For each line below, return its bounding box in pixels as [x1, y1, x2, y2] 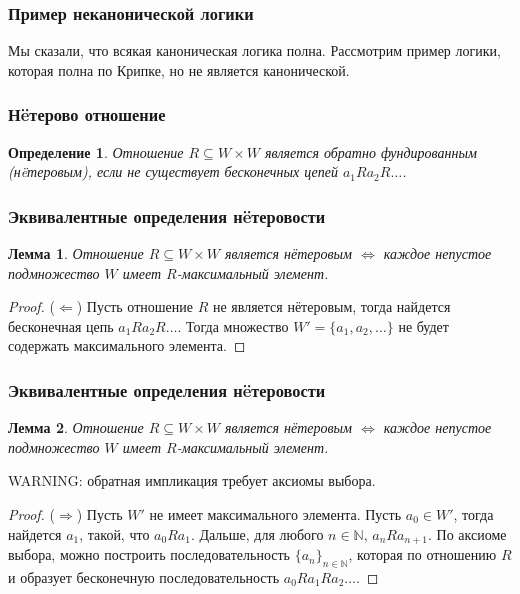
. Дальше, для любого [190, 523, 324, 544]
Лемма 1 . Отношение [8, 243, 144, 264]
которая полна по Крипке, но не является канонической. [8, 59, 350, 80]
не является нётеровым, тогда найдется [212, 296, 451, 317]
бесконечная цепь [8, 315, 114, 336]
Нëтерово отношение [8, 102, 166, 127]
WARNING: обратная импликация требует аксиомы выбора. [8, 470, 376, 491]
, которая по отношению [348, 544, 497, 565]
